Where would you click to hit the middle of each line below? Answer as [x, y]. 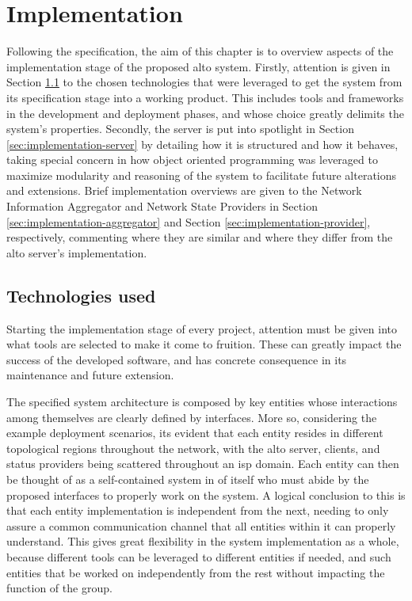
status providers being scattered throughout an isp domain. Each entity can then [203, 464]
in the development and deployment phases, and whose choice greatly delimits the [205, 113]
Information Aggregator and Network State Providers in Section [162, 206]
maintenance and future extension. [90, 375]
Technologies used [81, 295]
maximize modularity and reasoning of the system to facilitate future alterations [202, 175]
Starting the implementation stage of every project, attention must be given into [202, 328]
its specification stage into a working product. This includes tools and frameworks [205, 97]
